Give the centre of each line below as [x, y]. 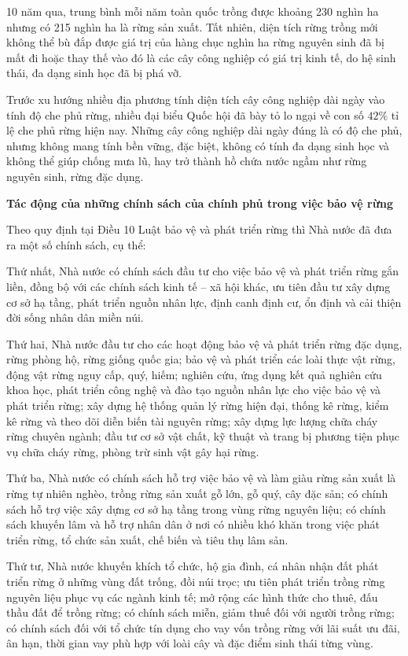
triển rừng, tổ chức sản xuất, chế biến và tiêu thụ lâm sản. [147, 539]
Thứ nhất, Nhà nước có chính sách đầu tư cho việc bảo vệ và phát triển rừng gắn [203, 271]
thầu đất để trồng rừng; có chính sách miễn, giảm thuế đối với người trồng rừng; [200, 612]
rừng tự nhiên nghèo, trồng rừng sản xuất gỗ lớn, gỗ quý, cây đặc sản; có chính [197, 494]
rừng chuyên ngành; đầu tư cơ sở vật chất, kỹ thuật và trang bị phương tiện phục [203, 436]
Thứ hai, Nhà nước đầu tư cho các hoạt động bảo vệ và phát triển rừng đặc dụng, [204, 343]
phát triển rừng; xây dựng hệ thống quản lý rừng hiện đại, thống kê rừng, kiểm [198, 405]
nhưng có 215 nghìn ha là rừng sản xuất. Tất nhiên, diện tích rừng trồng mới [192, 26]
